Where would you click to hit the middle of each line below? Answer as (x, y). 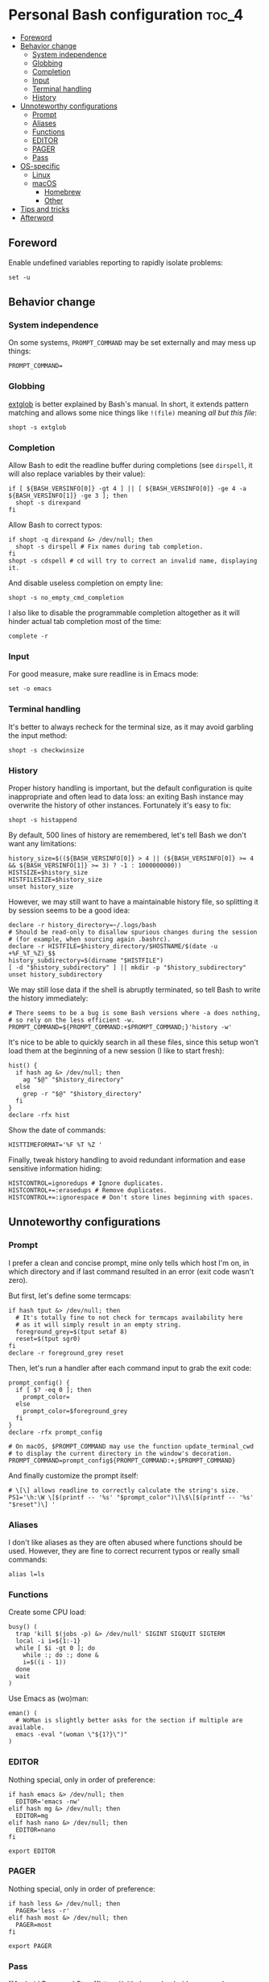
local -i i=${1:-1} (48, 1641)
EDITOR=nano (36, 1830)
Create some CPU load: (48, 1612)
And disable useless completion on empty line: (86, 583)
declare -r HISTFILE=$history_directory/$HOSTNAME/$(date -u (113, 946)
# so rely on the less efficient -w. (72, 1020)
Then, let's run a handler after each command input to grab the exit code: (130, 1368)
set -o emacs (30, 689)
